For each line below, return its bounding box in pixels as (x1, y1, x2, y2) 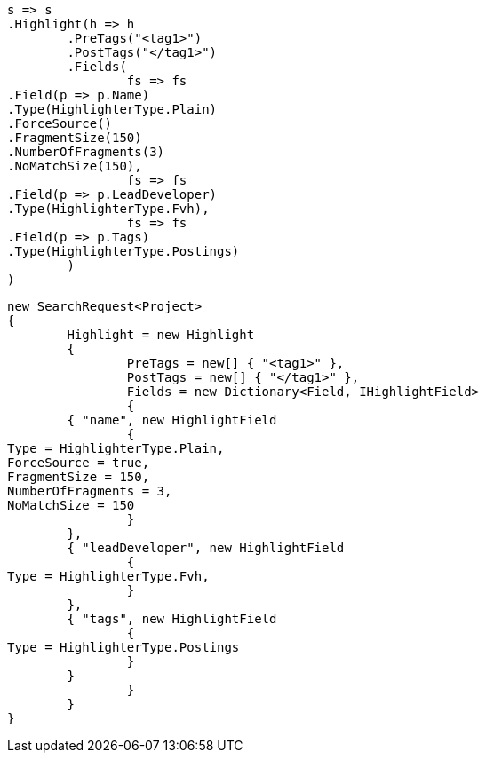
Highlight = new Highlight (67, 328, 255, 342)
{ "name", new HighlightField (67, 413, 277, 427)
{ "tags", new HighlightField (67, 612, 277, 626)
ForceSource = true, (7, 455, 150, 470)
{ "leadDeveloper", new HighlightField (67, 541, 345, 555)
